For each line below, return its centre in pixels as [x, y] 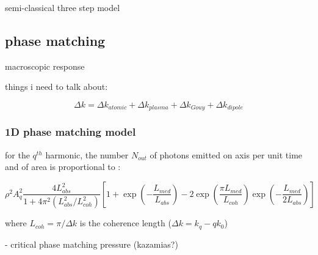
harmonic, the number [87, 154]
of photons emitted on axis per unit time [226, 154]
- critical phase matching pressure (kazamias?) [92, 244]
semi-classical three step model [63, 7]
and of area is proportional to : [63, 167]
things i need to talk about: [56, 87]
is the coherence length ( [125, 223]
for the [17, 154]
